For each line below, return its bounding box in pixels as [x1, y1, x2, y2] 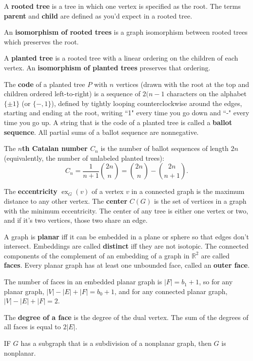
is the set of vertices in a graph [154, 195, 247, 206]
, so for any [199, 276, 233, 287]
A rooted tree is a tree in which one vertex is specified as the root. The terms [4, 1, 241, 11]
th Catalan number [22, 143, 88, 153]
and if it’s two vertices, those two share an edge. [4, 215, 148, 225]
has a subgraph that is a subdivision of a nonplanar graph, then [20, 338, 212, 348]
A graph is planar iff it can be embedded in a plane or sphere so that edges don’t [4, 231, 249, 241]
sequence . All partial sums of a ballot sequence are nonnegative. [4, 127, 199, 137]
